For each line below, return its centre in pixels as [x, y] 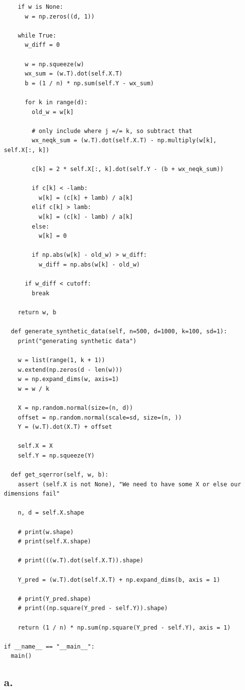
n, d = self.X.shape [51, 513]
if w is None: [40, 7]
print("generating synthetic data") [77, 341]
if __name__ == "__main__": [49, 646]
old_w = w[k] [53, 112]
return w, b [37, 312]
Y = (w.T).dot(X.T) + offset [65, 427]
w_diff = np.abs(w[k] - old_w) [89, 265]
